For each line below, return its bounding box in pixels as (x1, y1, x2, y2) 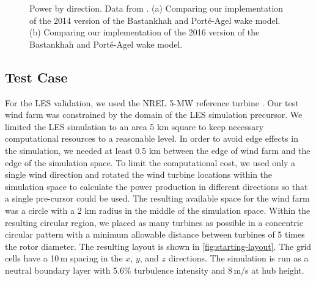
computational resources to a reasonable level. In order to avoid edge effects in (5, 132, 298, 145)
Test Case (5, 67, 68, 86)
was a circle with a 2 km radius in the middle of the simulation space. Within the (5, 203, 310, 216)
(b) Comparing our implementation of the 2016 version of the (29, 26, 260, 38)
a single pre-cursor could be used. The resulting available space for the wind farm (5, 192, 310, 205)
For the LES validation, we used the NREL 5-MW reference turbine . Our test (5, 96, 299, 109)
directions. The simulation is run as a (168, 252, 309, 265)
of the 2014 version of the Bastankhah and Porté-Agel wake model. (29, 13, 281, 26)
